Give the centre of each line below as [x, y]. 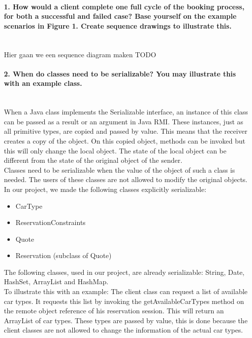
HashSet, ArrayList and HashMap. [56, 282]
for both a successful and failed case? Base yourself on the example [120, 16]
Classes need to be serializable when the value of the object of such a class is [120, 169]
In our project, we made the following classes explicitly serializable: [105, 189]
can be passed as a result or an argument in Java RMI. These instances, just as [124, 121]
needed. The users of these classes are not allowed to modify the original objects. [126, 179]
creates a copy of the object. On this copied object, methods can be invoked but [125, 140]
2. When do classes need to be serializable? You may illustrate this [120, 73]
